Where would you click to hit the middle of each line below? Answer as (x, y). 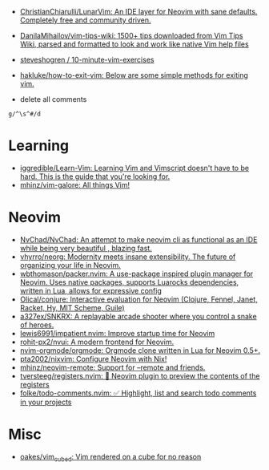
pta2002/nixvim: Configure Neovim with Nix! (93, 359)
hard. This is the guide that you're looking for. (95, 176)
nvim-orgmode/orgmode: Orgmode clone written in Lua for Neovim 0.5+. (140, 350)
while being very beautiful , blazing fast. (86, 248)
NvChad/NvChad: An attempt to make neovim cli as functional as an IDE (139, 239)
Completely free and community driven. (85, 20)
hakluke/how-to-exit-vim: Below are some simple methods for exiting (134, 75)
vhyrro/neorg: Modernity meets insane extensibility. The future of (128, 257)
